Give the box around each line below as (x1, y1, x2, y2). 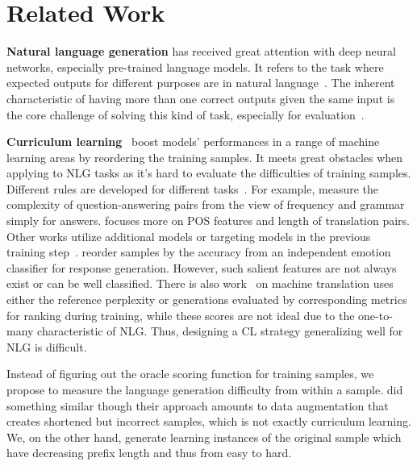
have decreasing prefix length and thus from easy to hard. (6, 444, 292, 461)
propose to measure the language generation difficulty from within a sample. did (6, 381, 403, 397)
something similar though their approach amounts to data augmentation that (6, 397, 389, 414)
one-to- (358, 306, 393, 323)
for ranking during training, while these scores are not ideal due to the (6, 306, 355, 323)
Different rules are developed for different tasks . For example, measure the (6, 180, 379, 197)
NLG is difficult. (6, 338, 87, 355)
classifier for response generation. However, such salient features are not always (6, 259, 397, 276)
